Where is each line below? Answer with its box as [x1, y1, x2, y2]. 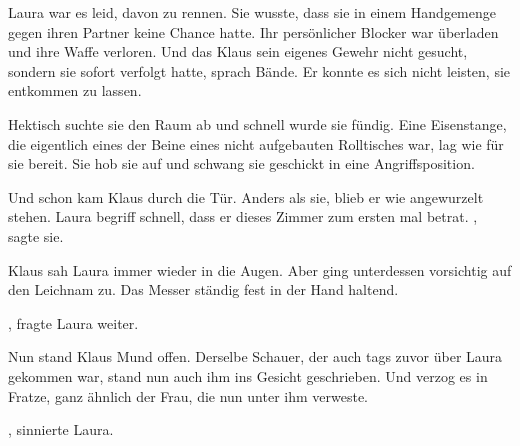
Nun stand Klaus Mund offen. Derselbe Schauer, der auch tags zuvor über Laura [8, 346, 503, 367]
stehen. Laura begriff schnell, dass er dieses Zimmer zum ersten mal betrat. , [8, 206, 478, 227]
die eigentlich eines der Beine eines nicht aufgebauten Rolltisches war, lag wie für [8, 133, 504, 154]
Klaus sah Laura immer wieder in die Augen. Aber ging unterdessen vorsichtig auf [8, 259, 512, 280]
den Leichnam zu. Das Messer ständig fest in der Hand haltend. [8, 279, 399, 300]
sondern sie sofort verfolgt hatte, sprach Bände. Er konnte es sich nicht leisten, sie [8, 60, 511, 81]
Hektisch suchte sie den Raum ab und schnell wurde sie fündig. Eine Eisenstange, [8, 113, 507, 134]
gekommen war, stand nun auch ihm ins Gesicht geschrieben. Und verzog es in [8, 365, 488, 386]
